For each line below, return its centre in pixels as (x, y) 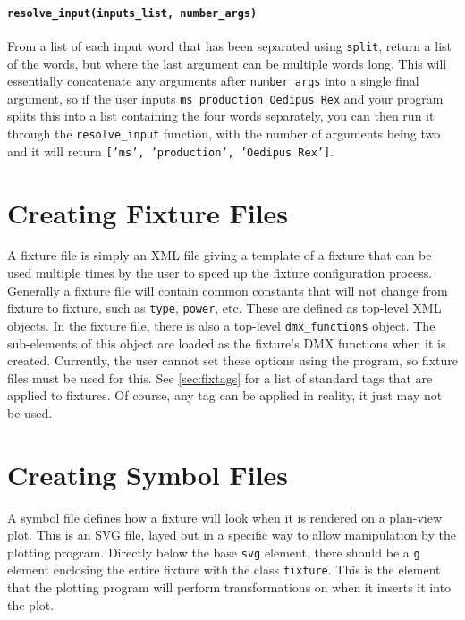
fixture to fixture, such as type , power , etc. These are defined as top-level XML (224, 308)
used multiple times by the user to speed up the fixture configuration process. (220, 273)
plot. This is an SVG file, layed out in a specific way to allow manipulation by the (232, 535)
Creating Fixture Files (148, 212)
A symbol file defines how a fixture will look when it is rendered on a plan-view (225, 517)
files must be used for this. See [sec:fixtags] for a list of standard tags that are (220, 377)
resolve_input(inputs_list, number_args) (132, 13)
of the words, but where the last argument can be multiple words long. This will (227, 63)
